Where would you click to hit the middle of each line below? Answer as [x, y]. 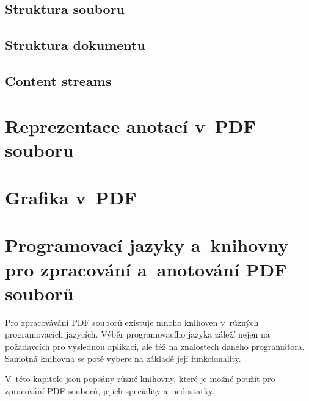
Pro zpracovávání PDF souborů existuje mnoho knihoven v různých [132, 322]
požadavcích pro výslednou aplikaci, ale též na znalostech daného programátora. [155, 346]
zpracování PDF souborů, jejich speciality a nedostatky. [110, 390]
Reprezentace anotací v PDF [130, 125]
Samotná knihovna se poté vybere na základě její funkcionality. [123, 358]
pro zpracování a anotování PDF [146, 269]
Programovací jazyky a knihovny [147, 245]
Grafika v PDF [71, 197]
